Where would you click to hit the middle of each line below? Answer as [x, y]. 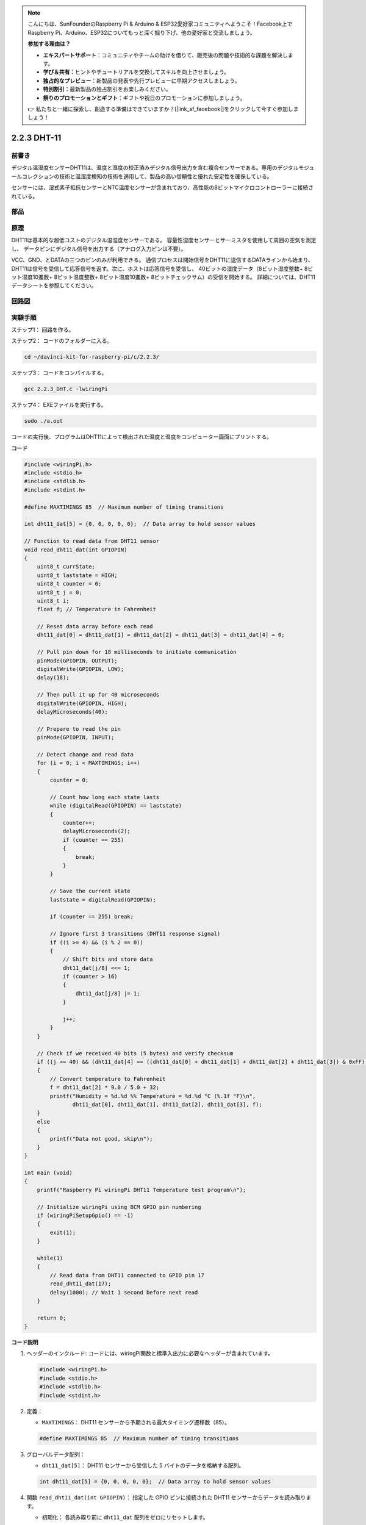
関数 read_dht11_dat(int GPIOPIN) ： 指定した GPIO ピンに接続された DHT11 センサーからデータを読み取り [166, 1498]
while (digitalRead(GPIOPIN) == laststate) [116, 806]
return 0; [52, 1318]
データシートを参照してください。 [54, 285]
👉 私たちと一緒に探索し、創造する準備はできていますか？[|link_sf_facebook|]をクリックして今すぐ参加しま [163, 109]
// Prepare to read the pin [79, 729]
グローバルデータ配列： [56, 1454]
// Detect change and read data [85, 754]
